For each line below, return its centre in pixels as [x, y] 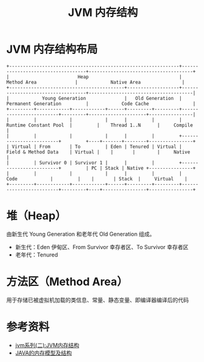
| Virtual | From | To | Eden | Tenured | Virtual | [94, 147]
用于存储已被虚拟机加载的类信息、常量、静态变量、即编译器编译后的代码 [97, 300]
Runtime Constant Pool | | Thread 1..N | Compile [100, 125]
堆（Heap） [36, 216]
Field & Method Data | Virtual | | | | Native [98, 152]
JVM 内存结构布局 [52, 49]
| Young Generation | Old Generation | [94, 98]
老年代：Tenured [36, 255]
